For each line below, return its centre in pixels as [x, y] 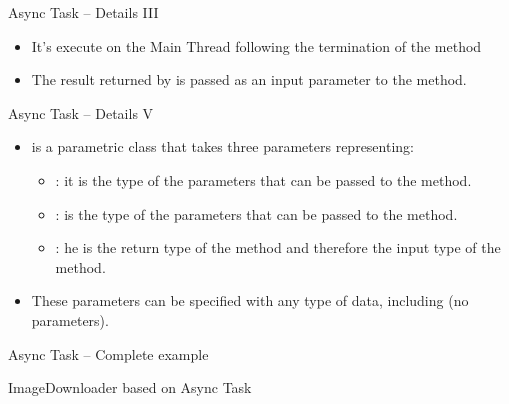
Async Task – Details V [81, 112]
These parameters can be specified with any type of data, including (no [250, 300]
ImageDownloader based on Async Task [130, 387]
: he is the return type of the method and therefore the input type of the [278, 247]
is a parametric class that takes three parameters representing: [222, 146]
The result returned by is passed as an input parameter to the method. [249, 79]
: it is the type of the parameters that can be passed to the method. [263, 179]
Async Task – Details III [83, 12]
